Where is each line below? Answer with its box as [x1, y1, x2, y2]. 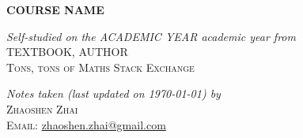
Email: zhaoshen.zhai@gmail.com [6, 116, 166, 132]
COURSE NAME [6, 2, 104, 17]
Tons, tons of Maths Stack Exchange [6, 58, 195, 75]
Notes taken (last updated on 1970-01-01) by [6, 85, 221, 102]
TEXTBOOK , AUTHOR [6, 43, 128, 60]
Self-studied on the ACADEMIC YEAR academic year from [6, 28, 296, 44]
